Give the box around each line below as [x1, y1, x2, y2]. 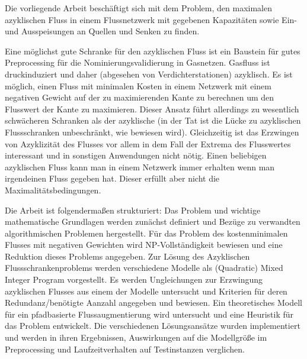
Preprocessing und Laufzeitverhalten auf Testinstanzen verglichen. [5, 342, 245, 355]
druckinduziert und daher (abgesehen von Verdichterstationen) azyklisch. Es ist [5, 67, 293, 80]
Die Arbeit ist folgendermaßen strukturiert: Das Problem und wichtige [5, 203, 261, 216]
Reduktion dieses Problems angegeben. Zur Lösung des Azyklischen [5, 250, 250, 262]
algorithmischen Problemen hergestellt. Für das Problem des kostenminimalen [5, 227, 288, 239]
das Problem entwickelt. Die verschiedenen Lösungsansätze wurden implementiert [5, 319, 300, 332]
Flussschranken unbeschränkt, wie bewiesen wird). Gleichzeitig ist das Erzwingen [5, 125, 299, 138]
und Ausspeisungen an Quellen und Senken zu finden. [5, 25, 200, 37]
